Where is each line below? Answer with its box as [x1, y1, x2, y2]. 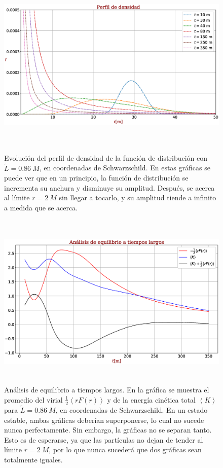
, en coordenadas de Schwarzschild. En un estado [55, 405, 208, 415]
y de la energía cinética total [107, 394, 196, 405]
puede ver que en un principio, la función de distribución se [4, 172, 189, 183]
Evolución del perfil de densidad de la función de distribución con [4, 152, 208, 163]
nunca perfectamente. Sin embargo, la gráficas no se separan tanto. [4, 424, 212, 435]
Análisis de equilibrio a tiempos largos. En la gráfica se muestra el [4, 384, 209, 395]
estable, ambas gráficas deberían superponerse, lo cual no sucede [4, 414, 204, 425]
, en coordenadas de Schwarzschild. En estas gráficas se [39, 162, 210, 173]
